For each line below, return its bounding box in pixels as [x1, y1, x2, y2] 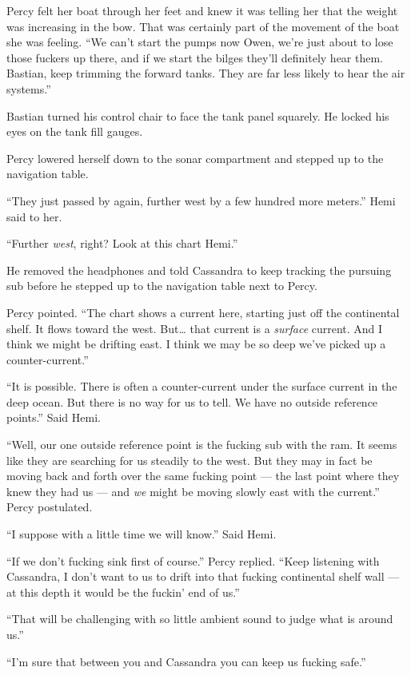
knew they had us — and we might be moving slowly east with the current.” [6, 482, 380, 499]
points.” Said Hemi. [6, 409, 101, 426]
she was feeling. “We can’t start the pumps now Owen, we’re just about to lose [6, 34, 393, 50]
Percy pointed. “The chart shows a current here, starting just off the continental [6, 304, 400, 320]
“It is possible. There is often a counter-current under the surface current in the [6, 378, 397, 395]
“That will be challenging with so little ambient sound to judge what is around [6, 610, 393, 627]
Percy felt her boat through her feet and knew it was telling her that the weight [6, 2, 398, 18]
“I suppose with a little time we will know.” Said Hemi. [6, 526, 277, 542]
